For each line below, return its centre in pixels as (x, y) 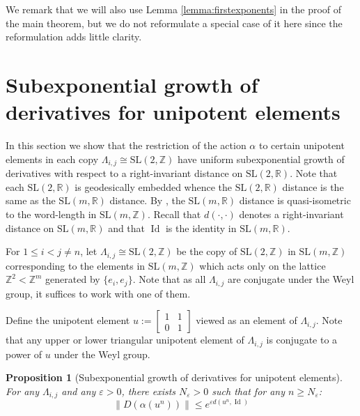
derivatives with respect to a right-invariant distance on (124, 173)
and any (79, 391)
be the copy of (207, 251)
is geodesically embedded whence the (154, 186)
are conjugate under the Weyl (291, 279)
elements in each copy (52, 159)
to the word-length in (51, 214)
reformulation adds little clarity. (74, 37)
